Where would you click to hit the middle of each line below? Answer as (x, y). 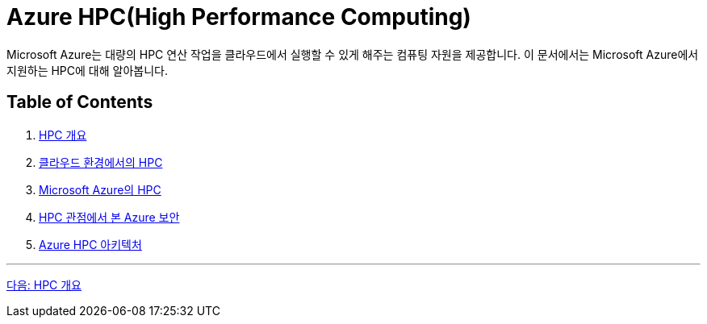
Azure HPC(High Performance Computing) (239, 17)
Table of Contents (80, 102)
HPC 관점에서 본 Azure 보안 (109, 217)
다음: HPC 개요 (44, 285)
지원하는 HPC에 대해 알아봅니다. (87, 70)
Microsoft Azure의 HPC (100, 189)
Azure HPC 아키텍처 (90, 244)
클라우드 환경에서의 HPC (101, 162)
